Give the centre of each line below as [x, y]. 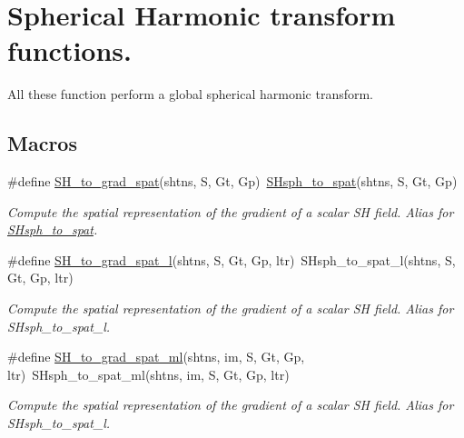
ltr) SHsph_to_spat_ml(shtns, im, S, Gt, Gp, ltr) [148, 374]
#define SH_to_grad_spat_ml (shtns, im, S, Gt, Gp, [156, 357]
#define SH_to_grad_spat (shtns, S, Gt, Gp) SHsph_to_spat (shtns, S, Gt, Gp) [232, 181]
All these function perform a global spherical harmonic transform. [191, 94]
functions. [70, 50]
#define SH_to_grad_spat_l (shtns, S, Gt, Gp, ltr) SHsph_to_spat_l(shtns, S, [232, 259]
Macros [42, 143]
